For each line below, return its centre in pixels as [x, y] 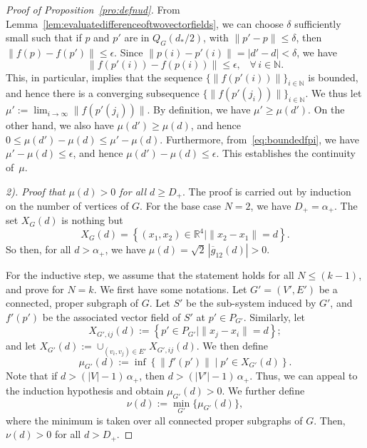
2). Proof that [36, 191]
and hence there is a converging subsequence [103, 93]
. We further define [263, 390]
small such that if [44, 37]
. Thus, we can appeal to [304, 376]
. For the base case [181, 205]
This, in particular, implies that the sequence [104, 77]
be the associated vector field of [112, 316]
